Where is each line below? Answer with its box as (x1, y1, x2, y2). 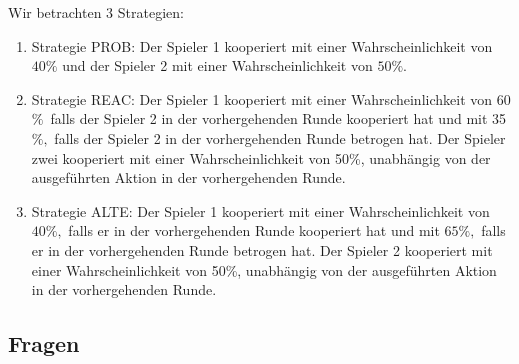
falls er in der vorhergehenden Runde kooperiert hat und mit (68, 220, 440, 241)
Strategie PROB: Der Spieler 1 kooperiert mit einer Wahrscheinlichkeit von (31, 35, 493, 56)
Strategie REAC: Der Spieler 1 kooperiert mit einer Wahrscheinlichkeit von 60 (31, 88, 511, 109)
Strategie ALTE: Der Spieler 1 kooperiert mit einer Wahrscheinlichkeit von (31, 200, 490, 221)
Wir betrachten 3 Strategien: (8, 2, 184, 22)
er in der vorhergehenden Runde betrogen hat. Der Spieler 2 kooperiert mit (31, 239, 493, 260)
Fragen (8, 328, 80, 359)
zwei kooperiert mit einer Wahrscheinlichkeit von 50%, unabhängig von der (31, 147, 491, 168)
